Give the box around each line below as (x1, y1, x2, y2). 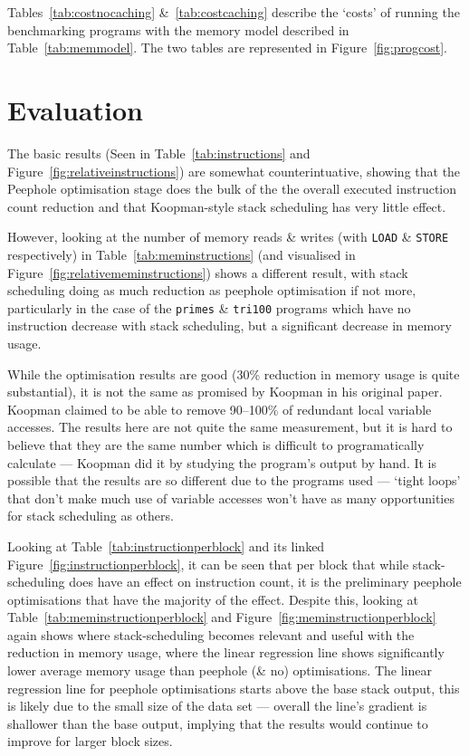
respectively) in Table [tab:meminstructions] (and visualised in (7, 244, 356, 263)
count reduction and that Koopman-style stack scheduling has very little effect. (7, 196, 446, 215)
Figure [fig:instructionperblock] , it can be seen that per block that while (7, 554, 409, 573)
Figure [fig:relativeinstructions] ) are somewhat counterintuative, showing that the (7, 161, 461, 180)
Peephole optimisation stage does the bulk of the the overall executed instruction (7, 179, 457, 198)
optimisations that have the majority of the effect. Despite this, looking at (7, 589, 418, 608)
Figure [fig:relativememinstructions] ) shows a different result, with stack (7, 263, 408, 282)
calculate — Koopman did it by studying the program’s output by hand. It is (7, 453, 437, 472)
